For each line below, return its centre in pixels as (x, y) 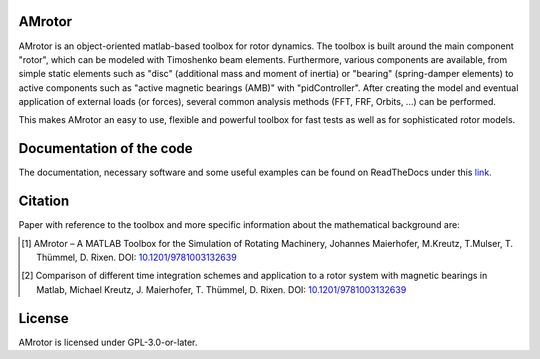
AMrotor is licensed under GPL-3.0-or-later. (108, 342)
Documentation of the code (106, 148)
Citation (44, 201)
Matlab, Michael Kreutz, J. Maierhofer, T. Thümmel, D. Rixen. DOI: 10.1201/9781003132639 (221, 289)
